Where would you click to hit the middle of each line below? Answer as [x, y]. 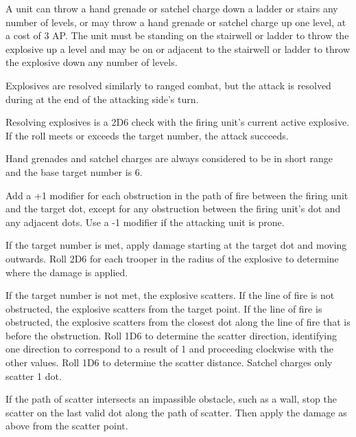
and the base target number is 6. [74, 171]
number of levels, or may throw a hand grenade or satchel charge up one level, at [176, 22]
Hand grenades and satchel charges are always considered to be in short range [169, 158]
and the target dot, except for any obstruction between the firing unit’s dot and [173, 209]
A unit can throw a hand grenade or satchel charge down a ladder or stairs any [172, 8]
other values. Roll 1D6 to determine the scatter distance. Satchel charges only [169, 362]
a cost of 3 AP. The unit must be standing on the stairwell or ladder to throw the [177, 35]
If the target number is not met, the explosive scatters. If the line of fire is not [170, 295]
